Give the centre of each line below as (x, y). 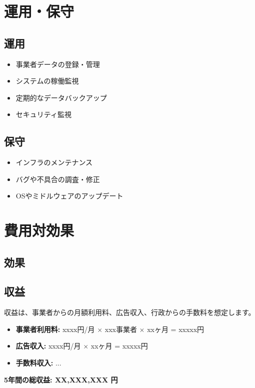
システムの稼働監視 (47, 81)
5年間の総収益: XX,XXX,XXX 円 (61, 379)
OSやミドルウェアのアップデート (69, 196)
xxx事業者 (121, 329)
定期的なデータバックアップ (61, 97)
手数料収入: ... (38, 363)
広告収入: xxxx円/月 (48, 346)
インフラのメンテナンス (54, 162)
